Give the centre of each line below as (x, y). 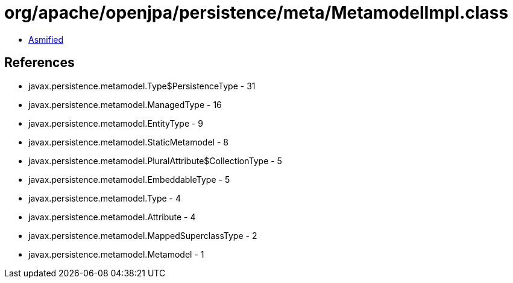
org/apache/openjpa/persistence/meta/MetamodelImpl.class (256, 13)
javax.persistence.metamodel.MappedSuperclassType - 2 (143, 235)
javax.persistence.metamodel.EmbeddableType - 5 (129, 179)
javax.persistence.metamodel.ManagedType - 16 (125, 104)
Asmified (46, 39)
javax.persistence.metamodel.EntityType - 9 (116, 123)
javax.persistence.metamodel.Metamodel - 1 (116, 254)
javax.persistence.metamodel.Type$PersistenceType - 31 (142, 86)
